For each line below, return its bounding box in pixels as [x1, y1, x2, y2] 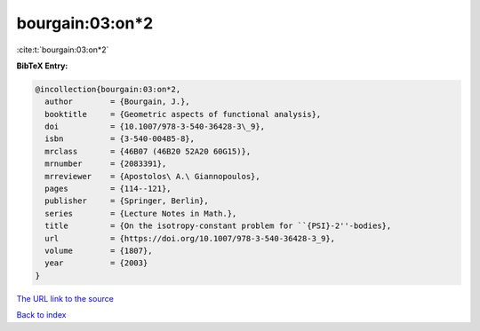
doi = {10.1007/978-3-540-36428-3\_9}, [44, 122, 266, 132]
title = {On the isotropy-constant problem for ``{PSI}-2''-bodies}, [44, 221, 392, 231]
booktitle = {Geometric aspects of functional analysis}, [44, 109, 322, 119]
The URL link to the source [16, 293, 115, 303]
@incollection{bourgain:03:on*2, [35, 84, 181, 94]
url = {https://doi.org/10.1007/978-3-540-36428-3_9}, [44, 233, 336, 243]
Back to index [16, 310, 67, 320]
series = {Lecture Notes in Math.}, [44, 209, 237, 218]
